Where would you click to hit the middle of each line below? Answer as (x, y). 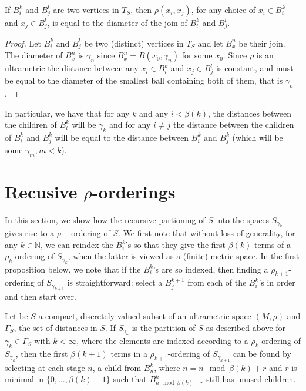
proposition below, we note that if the (73, 269)
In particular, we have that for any (67, 113)
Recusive (41, 191)
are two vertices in (86, 9)
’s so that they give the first (176, 244)
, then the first (42, 354)
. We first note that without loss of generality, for (207, 233)
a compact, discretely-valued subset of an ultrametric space (145, 316)
